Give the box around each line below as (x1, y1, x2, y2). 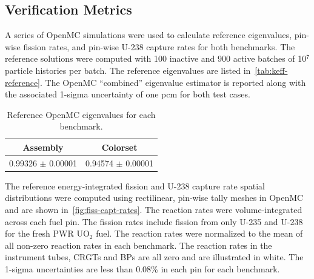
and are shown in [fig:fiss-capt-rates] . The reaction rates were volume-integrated (5, 203, 302, 216)
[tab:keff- (255, 64, 288, 76)
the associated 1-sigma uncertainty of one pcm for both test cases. (5, 88, 250, 100)
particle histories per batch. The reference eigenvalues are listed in (5, 64, 251, 76)
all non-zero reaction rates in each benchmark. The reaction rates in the (5, 238, 272, 251)
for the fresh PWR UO (5, 227, 90, 240)
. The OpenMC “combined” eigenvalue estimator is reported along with (40, 76, 306, 88)
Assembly (22, 140, 64, 153)
